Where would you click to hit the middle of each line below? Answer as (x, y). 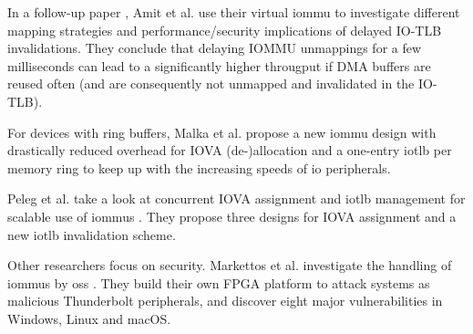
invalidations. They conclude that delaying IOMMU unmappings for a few (215, 48)
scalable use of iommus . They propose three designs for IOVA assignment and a (232, 216)
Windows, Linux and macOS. (89, 318)
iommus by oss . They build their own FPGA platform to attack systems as (219, 282)
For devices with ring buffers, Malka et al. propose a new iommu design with (222, 132)
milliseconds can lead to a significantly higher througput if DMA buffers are (219, 65)
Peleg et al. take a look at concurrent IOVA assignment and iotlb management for (236, 198)
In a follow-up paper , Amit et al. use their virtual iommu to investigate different (234, 12)
